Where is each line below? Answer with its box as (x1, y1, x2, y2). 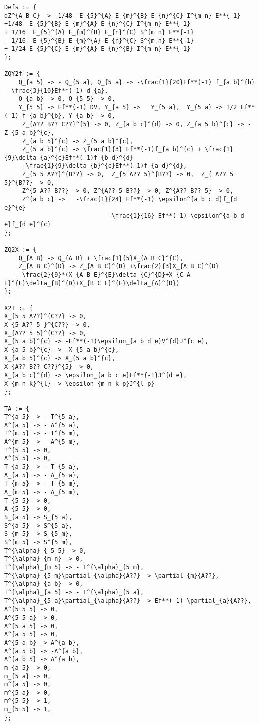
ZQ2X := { (4, 246, 37, 254)
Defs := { (4, 4, 37, 11)
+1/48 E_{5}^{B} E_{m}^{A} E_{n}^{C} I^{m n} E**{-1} (4, 20, 191, 28)
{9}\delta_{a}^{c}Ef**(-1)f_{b (4, 154, 108, 161)
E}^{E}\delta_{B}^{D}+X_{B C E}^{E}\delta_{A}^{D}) (4, 279, 180, 287)
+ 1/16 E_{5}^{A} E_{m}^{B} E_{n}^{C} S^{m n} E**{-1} (4, 28, 194, 36)
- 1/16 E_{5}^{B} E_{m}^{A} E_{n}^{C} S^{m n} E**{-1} (4, 37, 194, 44)
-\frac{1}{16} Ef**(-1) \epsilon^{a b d (108, 212, 244, 220)
